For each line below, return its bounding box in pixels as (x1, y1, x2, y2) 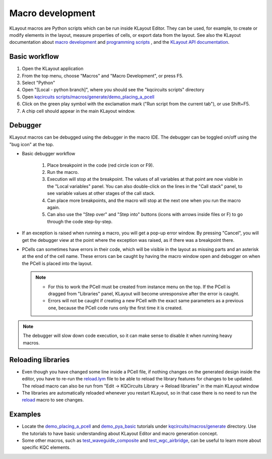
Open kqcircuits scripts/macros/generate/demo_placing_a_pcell (22, 94, 155, 100)
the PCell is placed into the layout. (22, 260, 93, 267)
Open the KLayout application (22, 65, 84, 72)
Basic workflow (9, 52, 59, 61)
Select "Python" (22, 80, 55, 86)
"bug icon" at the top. (9, 141, 54, 147)
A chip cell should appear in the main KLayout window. (22, 108, 135, 114)
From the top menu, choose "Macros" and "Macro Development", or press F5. (22, 73, 183, 79)
